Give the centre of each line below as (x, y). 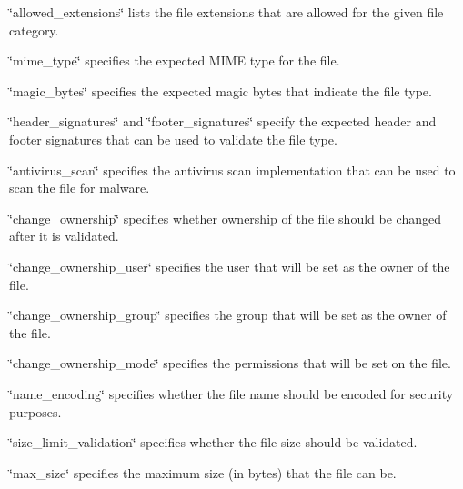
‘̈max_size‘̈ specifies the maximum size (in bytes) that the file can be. (203, 472)
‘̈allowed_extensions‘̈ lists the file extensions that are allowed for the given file (226, 12)
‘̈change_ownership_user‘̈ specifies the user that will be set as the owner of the (230, 266)
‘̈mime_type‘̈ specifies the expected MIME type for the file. (175, 60)
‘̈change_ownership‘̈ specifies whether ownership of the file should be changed (225, 218)
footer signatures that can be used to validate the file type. (173, 139)
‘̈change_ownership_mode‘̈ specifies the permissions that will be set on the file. (230, 363)
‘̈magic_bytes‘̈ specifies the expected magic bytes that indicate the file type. (221, 90)
